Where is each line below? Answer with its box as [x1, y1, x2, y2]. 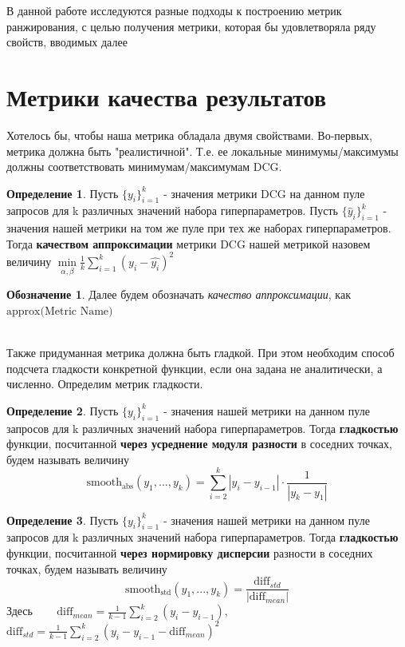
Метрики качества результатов [6, 80, 327, 113]
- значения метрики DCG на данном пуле [163, 185, 365, 201]
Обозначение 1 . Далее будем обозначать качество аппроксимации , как [6, 286, 351, 303]
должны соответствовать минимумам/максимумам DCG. [6, 158, 282, 175]
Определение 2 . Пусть [6, 402, 119, 419]
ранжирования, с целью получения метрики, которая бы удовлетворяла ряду [6, 18, 376, 34]
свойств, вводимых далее [6, 34, 128, 50]
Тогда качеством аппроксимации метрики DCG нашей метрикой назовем [6, 235, 371, 252]
